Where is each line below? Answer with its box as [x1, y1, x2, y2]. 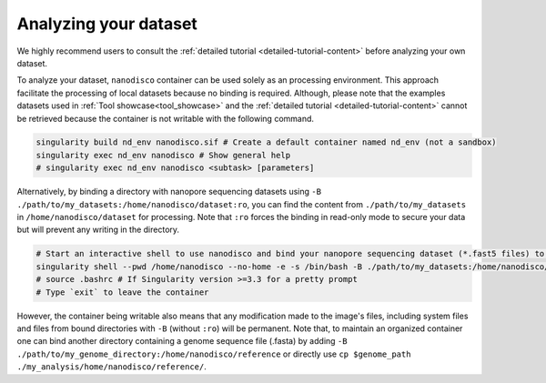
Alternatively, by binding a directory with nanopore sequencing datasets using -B [16, 186, 322, 197]
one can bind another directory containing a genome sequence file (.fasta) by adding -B [16, 336, 348, 347]
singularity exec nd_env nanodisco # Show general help [35, 150, 291, 160]
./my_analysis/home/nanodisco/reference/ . [16, 361, 207, 372]
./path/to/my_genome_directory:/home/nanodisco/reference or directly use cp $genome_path [16, 348, 411, 359]
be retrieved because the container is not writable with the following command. [16, 113, 314, 124]
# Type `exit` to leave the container [35, 287, 209, 297]
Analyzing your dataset [16, 14, 197, 34]
